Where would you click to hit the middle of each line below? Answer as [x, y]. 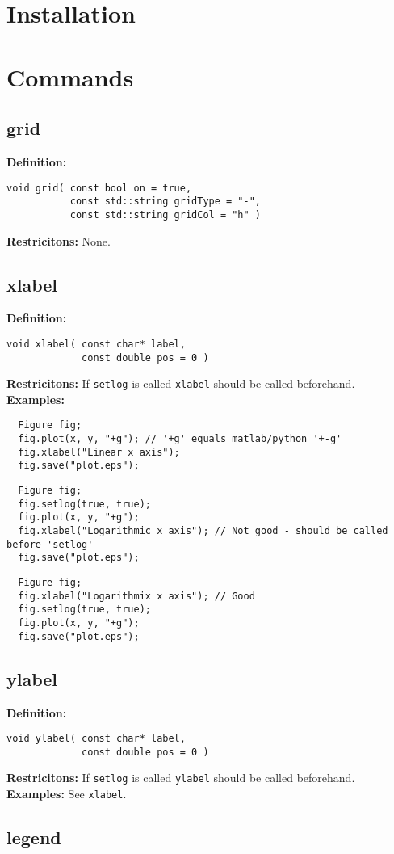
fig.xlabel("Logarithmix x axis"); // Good [136, 596]
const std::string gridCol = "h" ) [165, 215]
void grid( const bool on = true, [99, 188]
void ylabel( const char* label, [96, 739]
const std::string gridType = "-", [165, 202]
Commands [70, 76]
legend [34, 837]
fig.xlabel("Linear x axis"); [99, 452]
